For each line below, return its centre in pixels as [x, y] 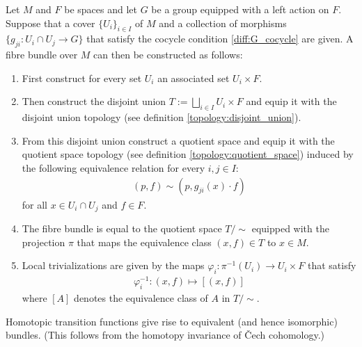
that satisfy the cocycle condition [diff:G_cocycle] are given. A [220, 39]
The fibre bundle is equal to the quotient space [122, 228]
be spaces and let [101, 9]
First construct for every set [82, 78]
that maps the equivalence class [144, 242]
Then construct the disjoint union [94, 101]
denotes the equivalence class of [141, 297]
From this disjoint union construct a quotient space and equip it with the [178, 140]
